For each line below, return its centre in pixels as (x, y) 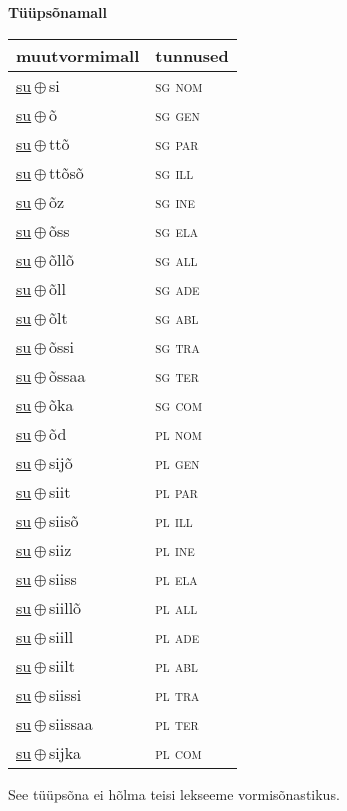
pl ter (177, 723)
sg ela (177, 230)
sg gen (177, 114)
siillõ (65, 607)
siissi (65, 694)
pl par (176, 491)
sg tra (177, 346)
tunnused (192, 55)
